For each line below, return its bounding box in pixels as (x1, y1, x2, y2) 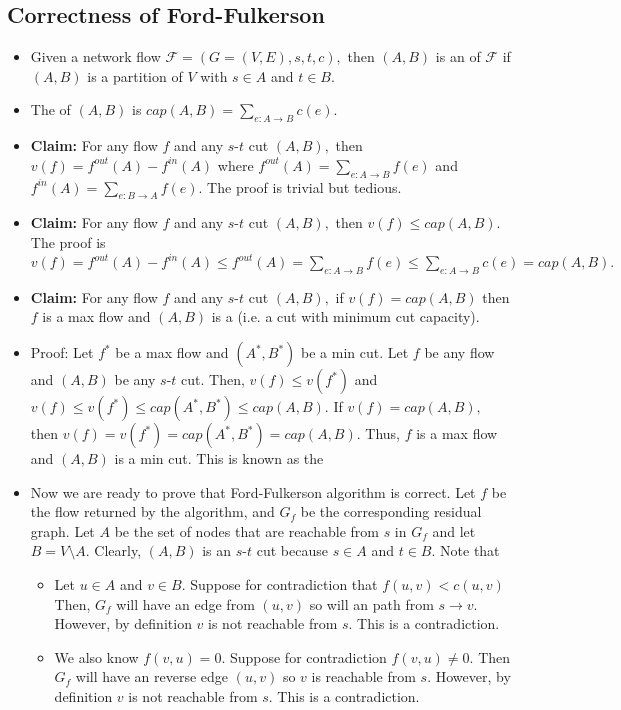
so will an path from (309, 593, 434, 614)
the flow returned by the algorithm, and (30, 501, 275, 522)
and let (432, 520, 476, 541)
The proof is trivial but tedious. (207, 176, 402, 197)
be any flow (424, 342, 495, 363)
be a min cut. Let (301, 342, 409, 363)
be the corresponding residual (300, 501, 482, 522)
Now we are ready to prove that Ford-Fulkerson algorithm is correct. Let (30, 481, 476, 502)
